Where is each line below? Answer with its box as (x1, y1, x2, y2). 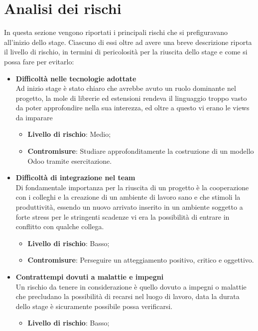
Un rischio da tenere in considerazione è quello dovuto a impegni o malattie (15, 281, 247, 292)
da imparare (15, 112, 53, 122)
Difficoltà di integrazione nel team (15, 172, 135, 183)
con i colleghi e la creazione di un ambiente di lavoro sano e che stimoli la (15, 192, 241, 202)
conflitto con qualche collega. (15, 221, 104, 232)
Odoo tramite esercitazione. (27, 155, 112, 166)
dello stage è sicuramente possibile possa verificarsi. (15, 301, 173, 311)
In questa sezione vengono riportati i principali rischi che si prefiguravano (4, 27, 228, 37)
